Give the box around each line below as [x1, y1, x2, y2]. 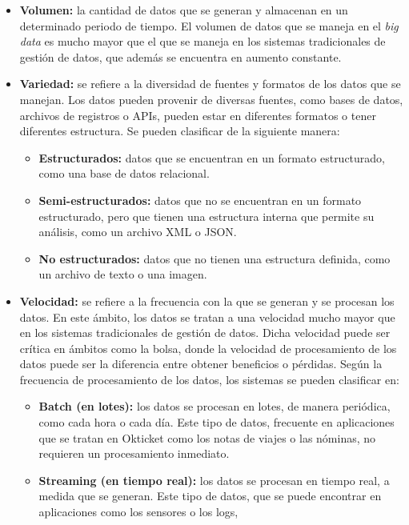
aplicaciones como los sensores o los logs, [38, 503, 239, 520]
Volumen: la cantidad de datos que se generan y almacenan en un [19, 2, 348, 18]
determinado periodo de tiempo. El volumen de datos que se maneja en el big [19, 17, 399, 34]
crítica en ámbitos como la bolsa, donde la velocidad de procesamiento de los [19, 339, 397, 356]
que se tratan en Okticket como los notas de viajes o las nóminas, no [38, 429, 376, 446]
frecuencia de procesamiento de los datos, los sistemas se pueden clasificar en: [19, 371, 399, 387]
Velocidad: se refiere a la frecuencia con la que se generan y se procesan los [19, 292, 395, 309]
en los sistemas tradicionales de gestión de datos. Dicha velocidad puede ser [19, 324, 391, 341]
